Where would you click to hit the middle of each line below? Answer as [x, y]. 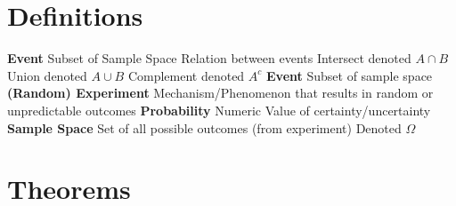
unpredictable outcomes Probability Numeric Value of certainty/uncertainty [219, 110]
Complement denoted [186, 75]
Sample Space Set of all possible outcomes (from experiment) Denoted [204, 127]
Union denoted [47, 75]
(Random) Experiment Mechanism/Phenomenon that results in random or [220, 93]
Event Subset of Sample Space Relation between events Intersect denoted [209, 58]
